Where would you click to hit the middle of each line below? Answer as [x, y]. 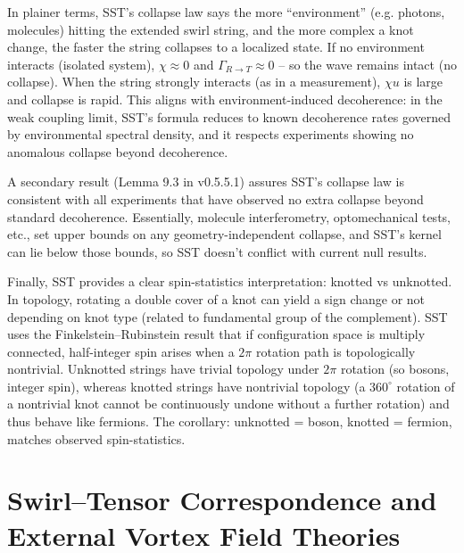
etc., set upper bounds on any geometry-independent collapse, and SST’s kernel [224, 234]
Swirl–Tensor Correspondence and [222, 500]
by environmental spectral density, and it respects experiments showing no [211, 134]
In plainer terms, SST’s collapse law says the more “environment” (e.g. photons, [226, 12]
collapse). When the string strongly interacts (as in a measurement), [194, 82]
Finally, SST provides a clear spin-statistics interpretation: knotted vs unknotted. [230, 281]
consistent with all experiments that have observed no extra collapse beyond [215, 198]
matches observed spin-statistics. [96, 438]
